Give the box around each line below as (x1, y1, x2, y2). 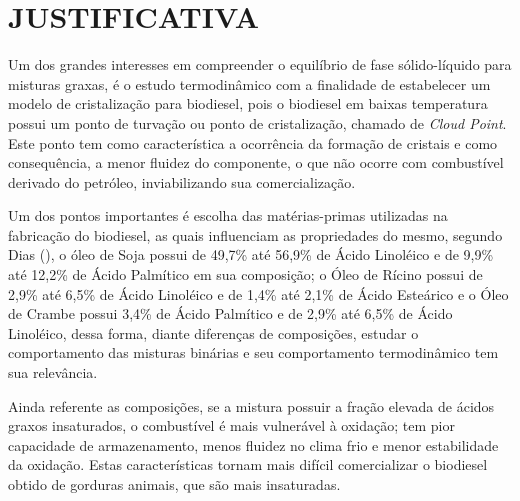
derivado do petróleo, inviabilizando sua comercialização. (8, 171, 356, 192)
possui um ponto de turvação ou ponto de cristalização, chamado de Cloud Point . (8, 112, 507, 133)
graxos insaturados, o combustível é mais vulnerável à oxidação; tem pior (8, 415, 455, 436)
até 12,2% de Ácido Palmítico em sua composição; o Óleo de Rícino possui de (8, 264, 483, 285)
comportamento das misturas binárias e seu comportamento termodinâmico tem (8, 342, 499, 363)
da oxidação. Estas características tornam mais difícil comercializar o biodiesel (8, 454, 488, 475)
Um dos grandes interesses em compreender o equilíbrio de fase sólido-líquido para (8, 54, 512, 75)
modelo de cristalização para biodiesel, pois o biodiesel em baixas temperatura (8, 93, 488, 114)
